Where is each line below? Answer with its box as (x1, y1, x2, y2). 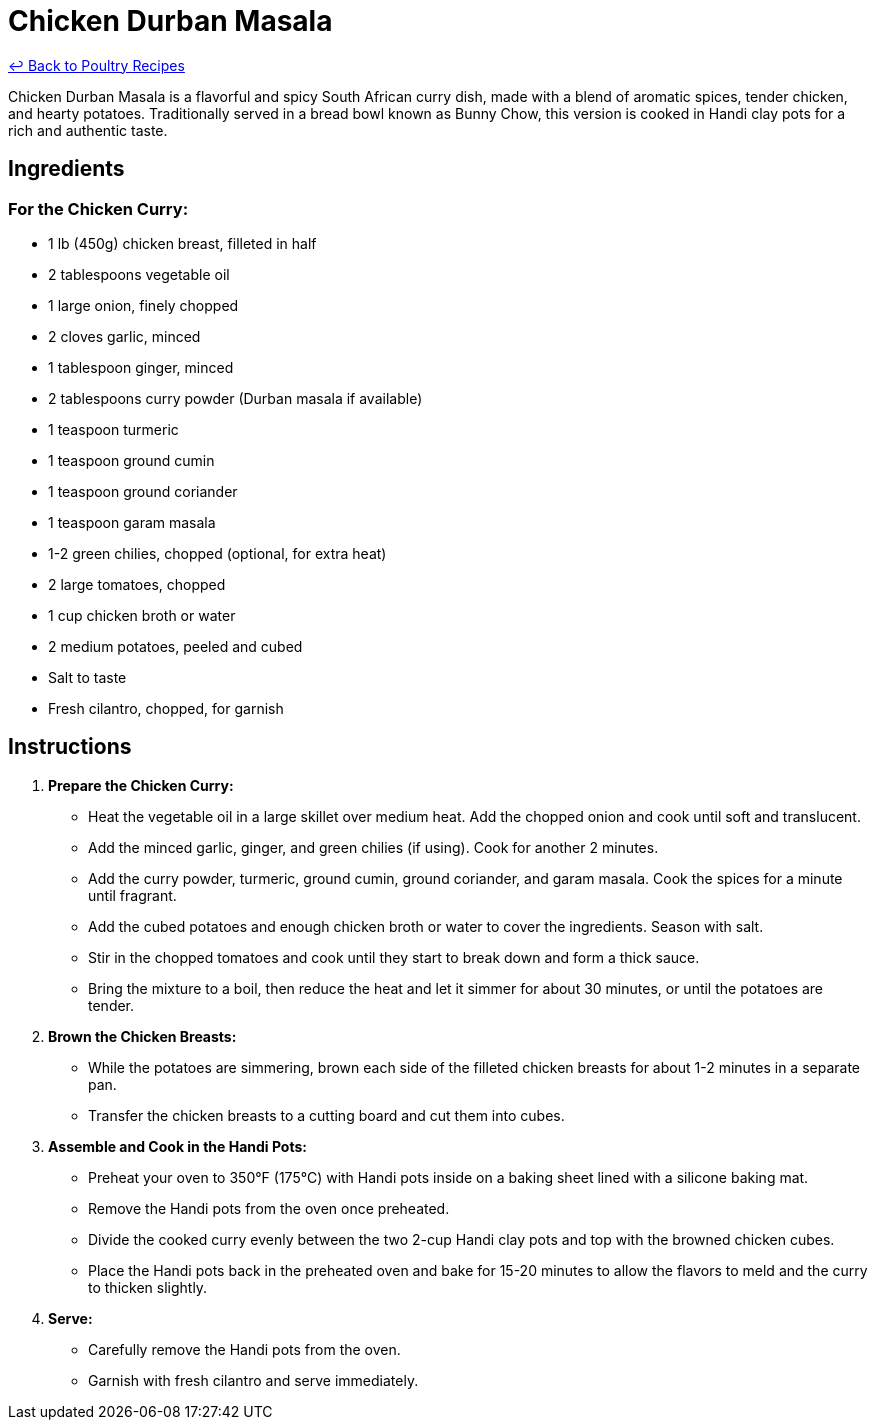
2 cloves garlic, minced (48, 327, 201, 345)
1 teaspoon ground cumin (48, 451, 215, 469)
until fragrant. (88, 886, 177, 904)
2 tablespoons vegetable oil (48, 265, 230, 283)
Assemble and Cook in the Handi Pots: (48, 1137, 307, 1155)
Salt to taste (48, 668, 127, 686)
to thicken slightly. (88, 1278, 208, 1296)
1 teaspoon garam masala (48, 513, 216, 531)
